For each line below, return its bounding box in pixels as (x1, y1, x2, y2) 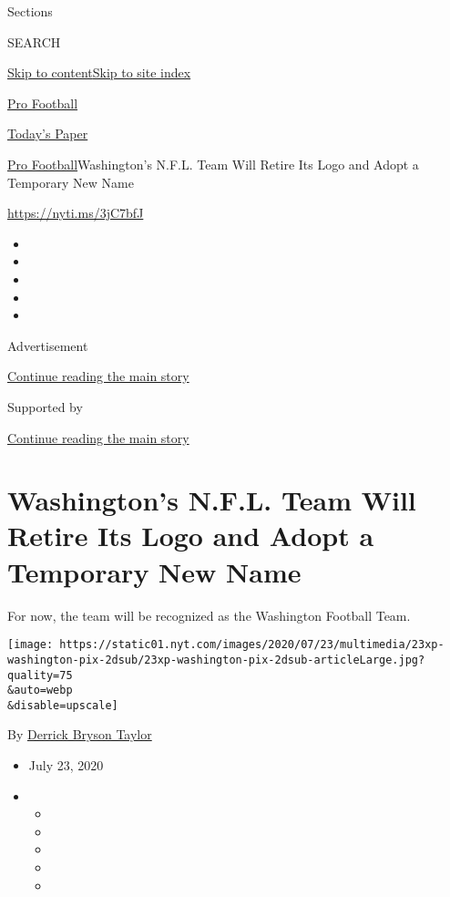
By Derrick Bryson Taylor (7, 725, 152, 744)
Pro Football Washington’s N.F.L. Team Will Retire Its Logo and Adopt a (7, 154, 419, 173)
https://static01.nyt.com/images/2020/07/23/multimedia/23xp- (59, 638, 445, 652)
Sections (7, 2, 53, 20)
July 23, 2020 (28, 756, 104, 775)
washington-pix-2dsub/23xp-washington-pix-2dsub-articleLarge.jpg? (7, 653, 425, 666)
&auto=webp (7, 684, 73, 697)
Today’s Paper (7, 124, 88, 143)
